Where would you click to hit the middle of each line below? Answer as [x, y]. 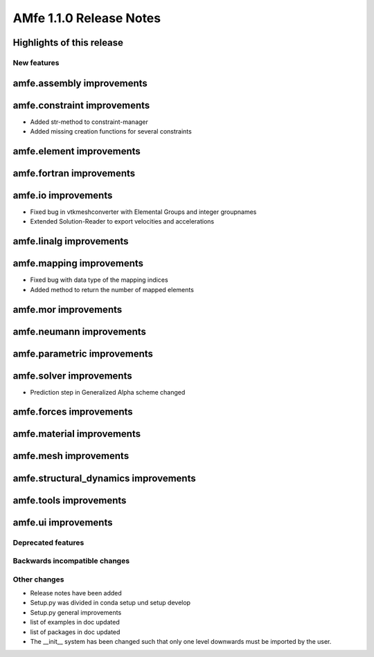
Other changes [38, 579]
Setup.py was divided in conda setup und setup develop [110, 603]
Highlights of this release [68, 43]
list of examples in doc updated [75, 622]
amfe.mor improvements [68, 309]
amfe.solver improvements [72, 376]
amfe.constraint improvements [81, 105]
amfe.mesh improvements [71, 456]
